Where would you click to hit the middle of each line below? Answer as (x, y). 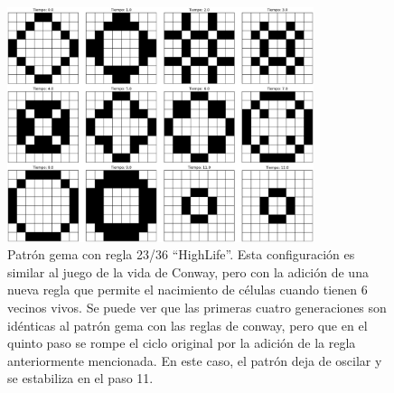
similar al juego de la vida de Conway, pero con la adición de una (188, 271)
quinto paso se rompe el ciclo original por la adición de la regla (182, 343)
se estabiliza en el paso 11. (80, 378)
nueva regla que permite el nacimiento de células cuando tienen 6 (188, 290)
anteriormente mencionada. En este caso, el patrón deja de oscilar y (195, 360)
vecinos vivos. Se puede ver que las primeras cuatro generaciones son (197, 307)
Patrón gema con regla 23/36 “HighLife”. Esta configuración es (181, 254)
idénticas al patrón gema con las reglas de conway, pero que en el (188, 325)
